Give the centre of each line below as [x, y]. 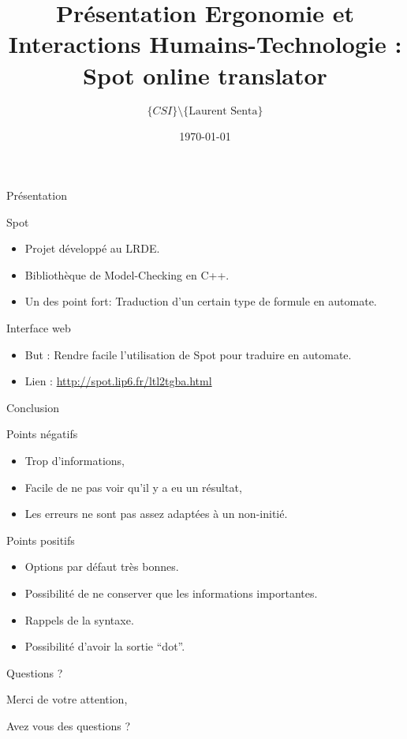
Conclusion [33, 407]
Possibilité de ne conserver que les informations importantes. [171, 593]
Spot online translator [205, 75]
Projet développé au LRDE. [92, 248]
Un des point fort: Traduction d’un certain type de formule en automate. [201, 301]
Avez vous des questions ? [68, 725]
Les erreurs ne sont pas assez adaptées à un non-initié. [156, 514]
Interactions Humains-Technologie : [205, 44]
